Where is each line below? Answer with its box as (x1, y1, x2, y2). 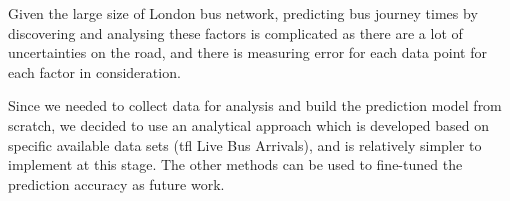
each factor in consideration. (8, 61, 181, 82)
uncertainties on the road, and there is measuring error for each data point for (8, 42, 487, 63)
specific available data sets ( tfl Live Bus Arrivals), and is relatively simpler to (8, 134, 482, 155)
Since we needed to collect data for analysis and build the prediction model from (8, 95, 502, 116)
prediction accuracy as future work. (8, 173, 225, 194)
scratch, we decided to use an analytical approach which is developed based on (8, 114, 490, 135)
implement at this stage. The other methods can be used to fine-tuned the (8, 154, 463, 175)
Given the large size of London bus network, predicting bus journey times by (8, 3, 478, 23)
